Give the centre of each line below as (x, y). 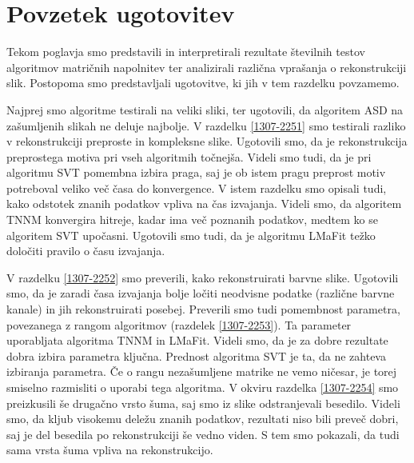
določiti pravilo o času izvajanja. (86, 251)
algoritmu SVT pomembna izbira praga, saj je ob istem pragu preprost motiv (196, 172)
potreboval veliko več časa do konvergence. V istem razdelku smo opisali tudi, (197, 188)
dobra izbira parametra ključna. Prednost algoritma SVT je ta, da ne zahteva (196, 355)
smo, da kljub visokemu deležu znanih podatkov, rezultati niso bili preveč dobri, (203, 419)
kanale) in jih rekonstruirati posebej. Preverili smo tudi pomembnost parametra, (203, 309)
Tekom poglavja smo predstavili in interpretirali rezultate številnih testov (186, 52)
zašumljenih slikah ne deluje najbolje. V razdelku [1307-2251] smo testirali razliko (206, 125)
